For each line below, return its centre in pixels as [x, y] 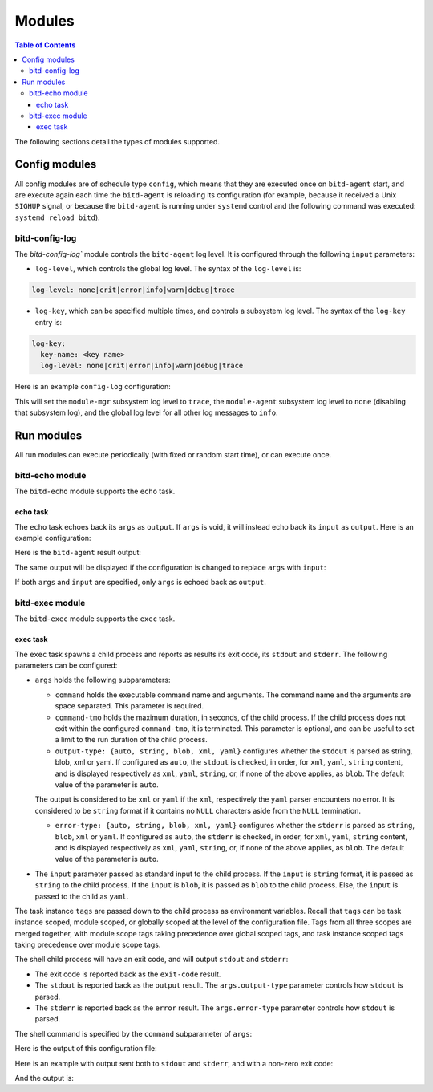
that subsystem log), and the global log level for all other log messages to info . [146, 412]
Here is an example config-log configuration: [93, 387]
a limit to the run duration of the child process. [131, 740]
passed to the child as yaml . [82, 896]
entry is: [49, 322]
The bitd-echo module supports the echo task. [95, 491]
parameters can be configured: [66, 665]
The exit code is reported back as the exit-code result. [128, 974]
